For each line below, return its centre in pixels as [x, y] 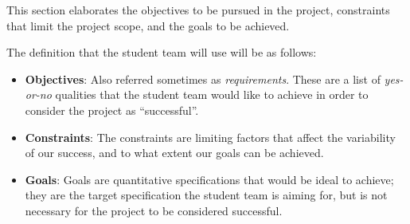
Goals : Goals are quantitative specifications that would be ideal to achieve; [209, 179]
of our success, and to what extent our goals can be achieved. [174, 153]
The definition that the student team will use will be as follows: [162, 52]
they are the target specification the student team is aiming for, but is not [206, 195]
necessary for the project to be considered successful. [154, 210]
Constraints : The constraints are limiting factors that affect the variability [210, 137]
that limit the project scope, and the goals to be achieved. [148, 25]
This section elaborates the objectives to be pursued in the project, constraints [198, 10]
